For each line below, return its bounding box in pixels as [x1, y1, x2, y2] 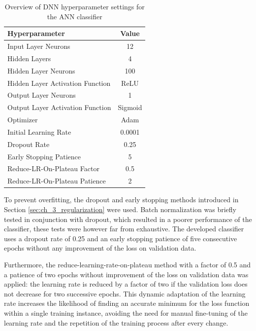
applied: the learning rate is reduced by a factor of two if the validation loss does [4, 279, 248, 289]
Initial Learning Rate [7, 126, 71, 137]
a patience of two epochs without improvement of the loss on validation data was [4, 269, 249, 279]
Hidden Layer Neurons [7, 65, 75, 75]
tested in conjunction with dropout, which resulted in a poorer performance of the [4, 214, 252, 224]
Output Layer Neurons [7, 90, 76, 100]
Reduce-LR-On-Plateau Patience [7, 176, 106, 186]
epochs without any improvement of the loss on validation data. [4, 243, 196, 253]
